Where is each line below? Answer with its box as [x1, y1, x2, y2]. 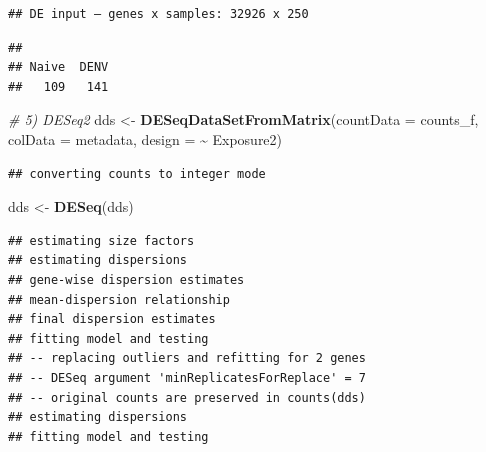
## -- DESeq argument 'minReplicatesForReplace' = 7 [8, 370, 366, 385]
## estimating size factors [8, 233, 195, 248]
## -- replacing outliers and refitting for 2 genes [8, 351, 366, 366]
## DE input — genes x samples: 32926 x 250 [8, 7, 309, 21]
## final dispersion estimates [8, 312, 216, 327]
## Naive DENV [8, 60, 109, 75]
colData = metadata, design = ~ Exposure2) [8, 128, 283, 149]
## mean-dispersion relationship [8, 292, 230, 307]
